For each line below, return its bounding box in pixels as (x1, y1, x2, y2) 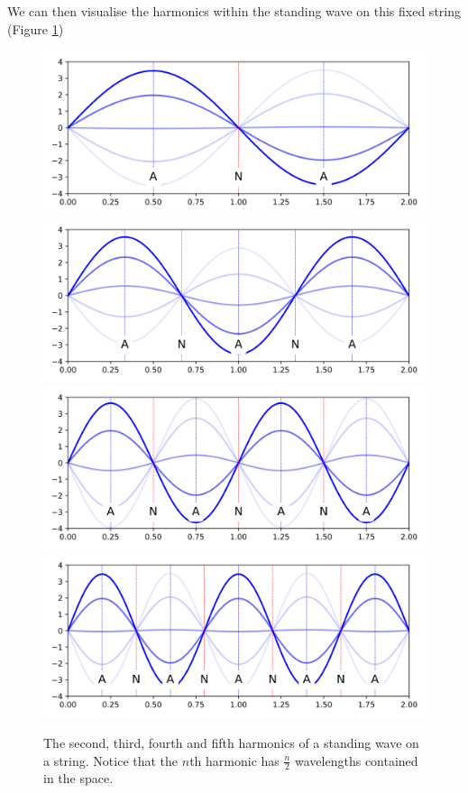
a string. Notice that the (43, 751, 179, 770)
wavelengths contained (295, 751, 418, 770)
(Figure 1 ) (7, 19, 64, 38)
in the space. (43, 769, 114, 788)
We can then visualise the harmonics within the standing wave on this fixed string (7, 2, 461, 20)
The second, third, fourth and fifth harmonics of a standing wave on (43, 733, 419, 752)
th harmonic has (189, 751, 280, 770)
